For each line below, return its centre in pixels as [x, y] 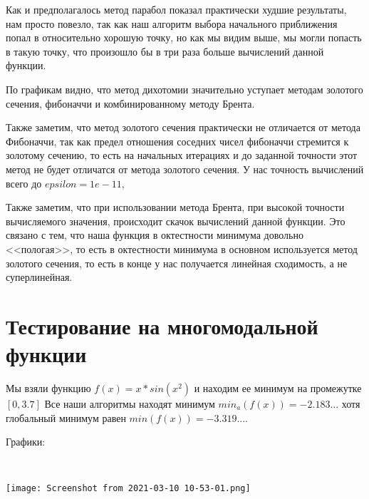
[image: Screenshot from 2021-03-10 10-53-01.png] [128, 489]
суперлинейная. [39, 277]
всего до [24, 183]
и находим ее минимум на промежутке [278, 388]
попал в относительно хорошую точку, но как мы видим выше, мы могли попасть [184, 37]
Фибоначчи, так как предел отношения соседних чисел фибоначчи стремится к [177, 141]
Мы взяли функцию [48, 388]
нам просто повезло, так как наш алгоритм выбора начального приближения [172, 23]
